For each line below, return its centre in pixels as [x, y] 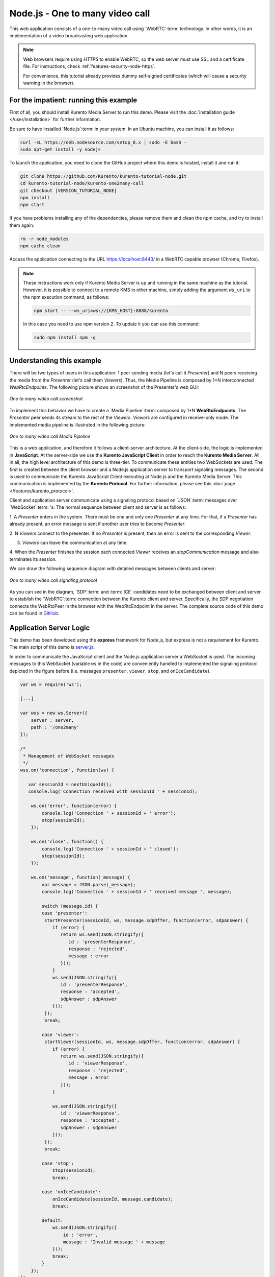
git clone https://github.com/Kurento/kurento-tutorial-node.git [103, 176]
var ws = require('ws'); [51, 684]
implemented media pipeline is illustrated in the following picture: [78, 424]
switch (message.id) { [70, 906]
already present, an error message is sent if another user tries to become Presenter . [98, 524]
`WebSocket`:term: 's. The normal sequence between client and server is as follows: [98, 507]
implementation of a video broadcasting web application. [69, 35]
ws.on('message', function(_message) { [81, 878]
